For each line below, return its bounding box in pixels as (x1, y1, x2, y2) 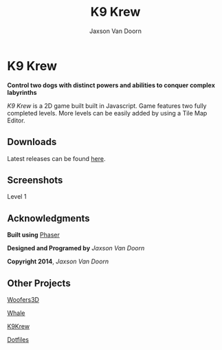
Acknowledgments (7, 212, 91, 224)
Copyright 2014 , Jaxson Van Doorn (7, 257, 109, 265)
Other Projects (7, 277, 71, 289)
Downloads (7, 136, 57, 148)
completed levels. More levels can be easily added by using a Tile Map (7, 109, 208, 117)
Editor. (7, 116, 25, 124)
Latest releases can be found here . (7, 154, 106, 162)
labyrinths (7, 88, 37, 96)
